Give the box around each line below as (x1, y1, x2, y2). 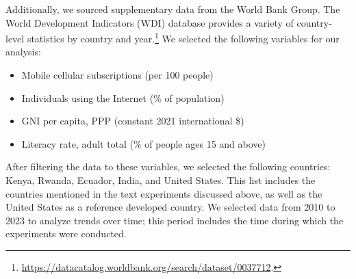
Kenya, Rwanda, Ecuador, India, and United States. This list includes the (5, 173, 316, 187)
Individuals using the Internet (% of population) (21, 90, 225, 105)
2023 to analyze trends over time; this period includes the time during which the (5, 213, 344, 227)
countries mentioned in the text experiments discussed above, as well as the (5, 186, 322, 200)
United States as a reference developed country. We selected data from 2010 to (5, 200, 335, 214)
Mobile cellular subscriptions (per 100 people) (21, 68, 214, 82)
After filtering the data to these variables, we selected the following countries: (5, 159, 331, 174)
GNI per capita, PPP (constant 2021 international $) (21, 114, 244, 128)
